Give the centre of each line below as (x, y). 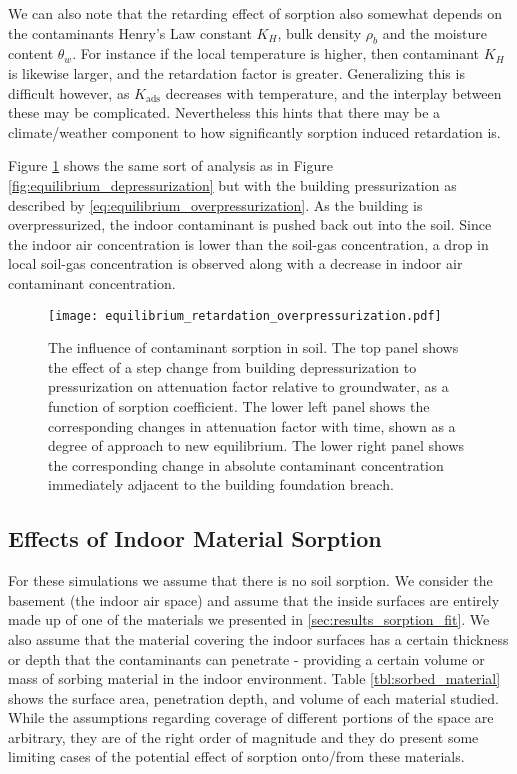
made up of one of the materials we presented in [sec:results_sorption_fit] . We (249, 619)
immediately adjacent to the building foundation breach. (221, 484)
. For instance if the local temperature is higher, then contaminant (276, 53)
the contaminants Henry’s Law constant (130, 32)
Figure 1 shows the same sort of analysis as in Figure (170, 165)
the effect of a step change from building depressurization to (232, 366)
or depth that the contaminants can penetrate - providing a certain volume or (246, 658)
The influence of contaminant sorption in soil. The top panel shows (253, 347)
